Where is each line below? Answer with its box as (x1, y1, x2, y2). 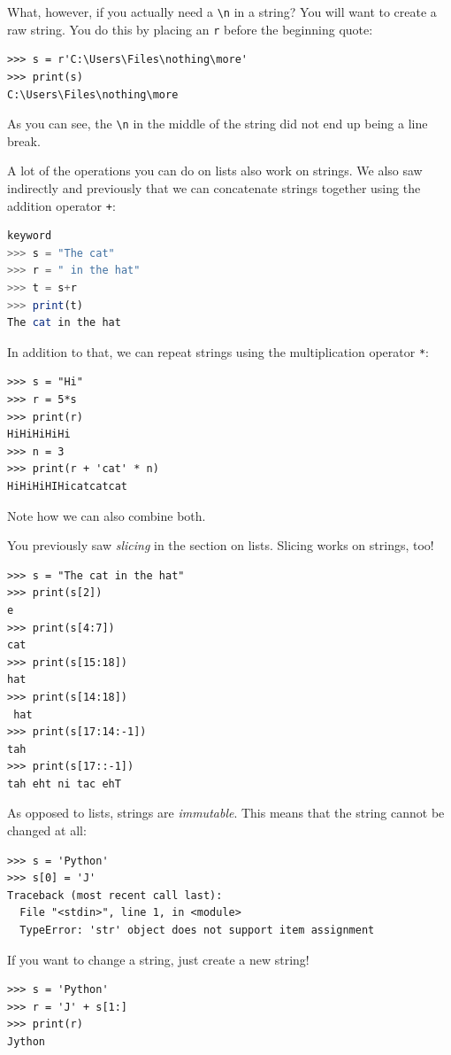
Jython (7, 1036, 45, 1048)
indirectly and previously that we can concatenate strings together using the (7, 178, 421, 197)
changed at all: (7, 821, 87, 840)
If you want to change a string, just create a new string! (7, 950, 310, 968)
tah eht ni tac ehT (7, 777, 121, 790)
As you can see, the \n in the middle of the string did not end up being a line (7, 114, 428, 133)
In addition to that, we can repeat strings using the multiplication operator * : (7, 342, 429, 361)
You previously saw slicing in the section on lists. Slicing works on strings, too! (7, 536, 434, 555)
